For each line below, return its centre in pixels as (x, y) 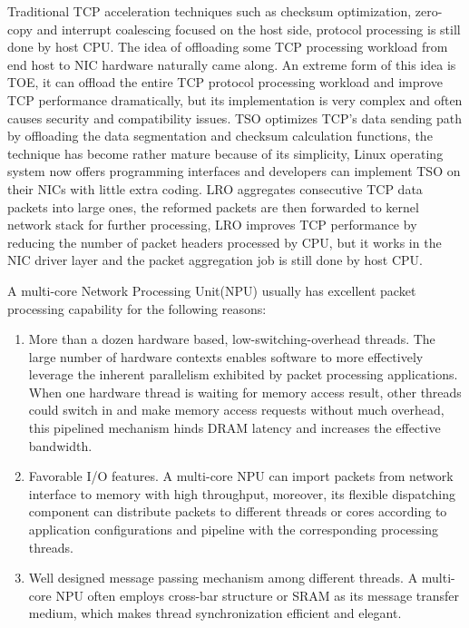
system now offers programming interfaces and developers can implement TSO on (234, 171)
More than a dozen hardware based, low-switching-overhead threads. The (232, 339)
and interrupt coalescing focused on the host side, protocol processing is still (249, 29)
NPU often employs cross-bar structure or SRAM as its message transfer (258, 595)
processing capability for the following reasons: (137, 308)
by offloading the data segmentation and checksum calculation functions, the (220, 136)
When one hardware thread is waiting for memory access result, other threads (245, 392)
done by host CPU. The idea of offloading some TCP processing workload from (228, 47)
